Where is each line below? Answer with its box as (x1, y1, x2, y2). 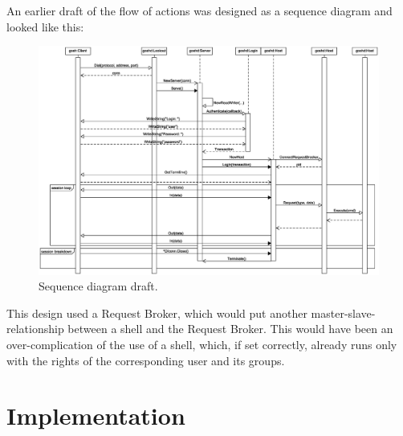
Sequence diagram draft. (39, 278, 158, 294)
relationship (6, 320, 64, 337)
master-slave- (311, 304, 376, 321)
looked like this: (6, 18, 84, 35)
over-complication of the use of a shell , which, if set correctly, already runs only (6, 336, 397, 353)
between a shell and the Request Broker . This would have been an (67, 320, 393, 337)
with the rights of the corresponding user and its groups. (6, 352, 285, 368)
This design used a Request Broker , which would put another (6, 304, 307, 321)
